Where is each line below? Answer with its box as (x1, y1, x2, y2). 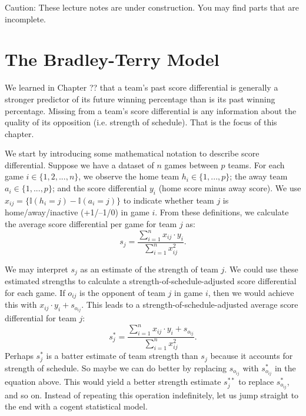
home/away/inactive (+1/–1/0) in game (5, 206, 149, 218)
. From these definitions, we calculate (155, 206, 289, 218)
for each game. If (5, 286, 65, 298)
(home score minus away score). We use (158, 182, 301, 194)
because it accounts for (210, 350, 293, 362)
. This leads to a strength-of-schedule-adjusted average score (81, 298, 298, 311)
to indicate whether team (123, 194, 214, 206)
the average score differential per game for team (5, 217, 177, 229)
